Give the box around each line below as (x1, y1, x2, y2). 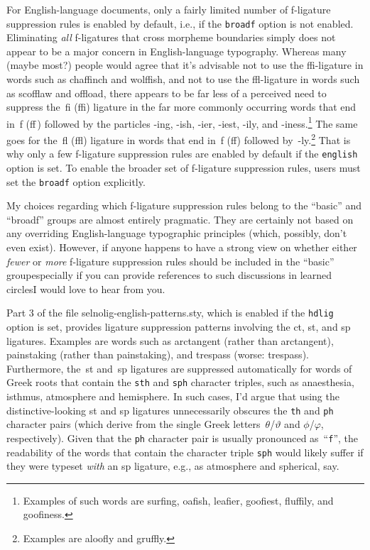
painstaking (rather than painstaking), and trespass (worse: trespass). (6, 347, 309, 362)
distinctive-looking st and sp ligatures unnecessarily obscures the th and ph (6, 402, 334, 417)
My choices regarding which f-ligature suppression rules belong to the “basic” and (6, 198, 361, 213)
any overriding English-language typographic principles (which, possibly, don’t (6, 226, 347, 241)
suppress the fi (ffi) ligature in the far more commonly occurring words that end (6, 99, 357, 114)
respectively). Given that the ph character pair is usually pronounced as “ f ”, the (6, 430, 358, 445)
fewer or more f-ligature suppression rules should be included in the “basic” (6, 253, 334, 268)
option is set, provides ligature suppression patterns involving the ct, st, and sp (6, 319, 351, 334)
